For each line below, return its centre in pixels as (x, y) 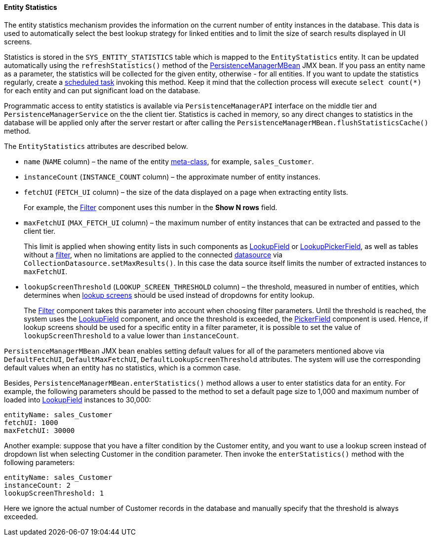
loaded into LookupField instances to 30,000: (78, 399)
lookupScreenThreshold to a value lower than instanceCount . (131, 335)
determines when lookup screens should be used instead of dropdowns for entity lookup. (169, 295)
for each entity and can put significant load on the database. (102, 90)
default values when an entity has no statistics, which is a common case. (122, 367)
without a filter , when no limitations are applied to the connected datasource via (153, 254)
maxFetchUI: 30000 (39, 430)
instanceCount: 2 (37, 485)
